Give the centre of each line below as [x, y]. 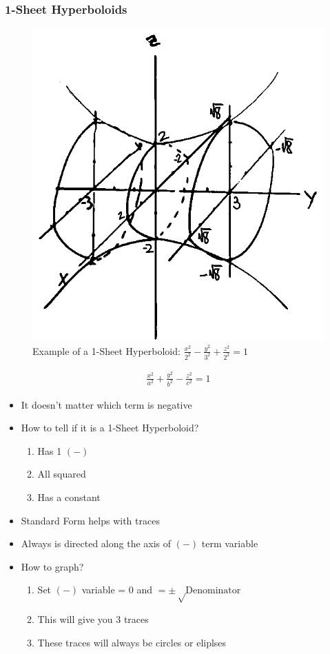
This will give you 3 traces [93, 619]
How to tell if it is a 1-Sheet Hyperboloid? [110, 428]
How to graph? [52, 566]
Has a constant [69, 497]
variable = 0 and [117, 590]
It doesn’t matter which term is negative [106, 404]
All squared [62, 474]
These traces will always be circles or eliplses [132, 642]
